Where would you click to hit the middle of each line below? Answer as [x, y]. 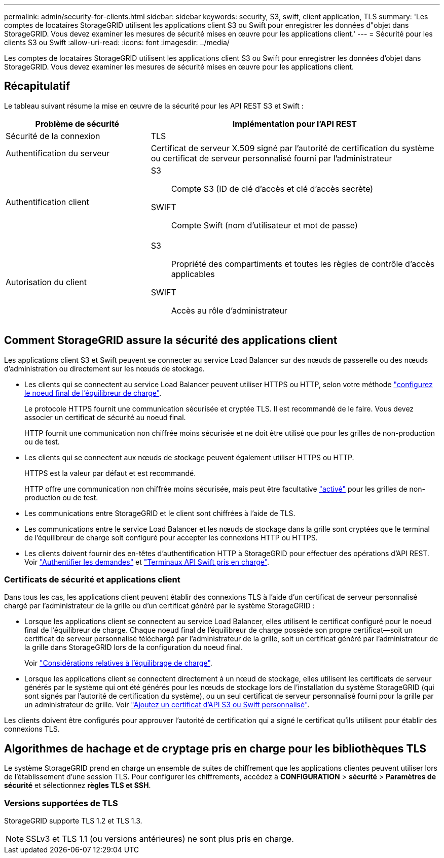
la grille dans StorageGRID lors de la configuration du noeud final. [134, 647]
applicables [193, 274]
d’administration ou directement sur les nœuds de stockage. [104, 368]
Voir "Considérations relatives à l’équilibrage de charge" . [118, 663]
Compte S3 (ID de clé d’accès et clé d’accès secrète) [272, 188]
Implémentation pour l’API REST [294, 124]
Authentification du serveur [58, 153]
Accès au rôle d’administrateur [229, 310]
